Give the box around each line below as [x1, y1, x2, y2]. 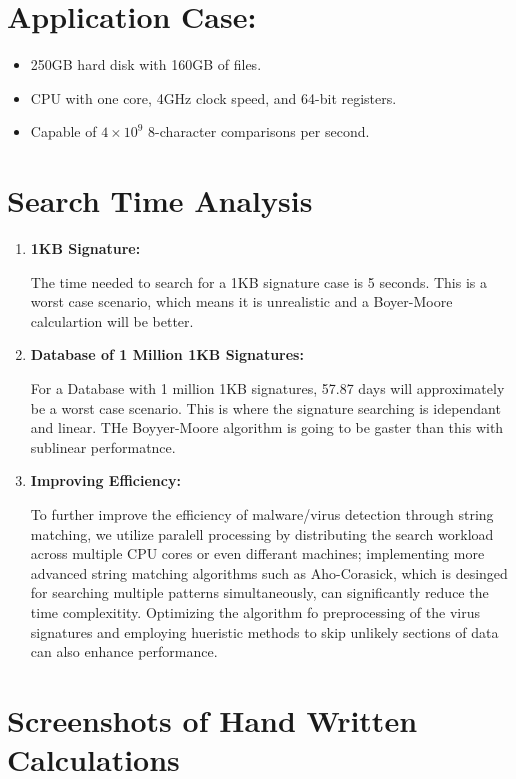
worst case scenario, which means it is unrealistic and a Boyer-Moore [30, 291, 453, 312]
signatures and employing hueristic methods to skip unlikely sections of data [30, 621, 499, 642]
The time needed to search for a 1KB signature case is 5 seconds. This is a [30, 271, 488, 292]
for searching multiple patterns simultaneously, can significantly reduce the [30, 582, 489, 603]
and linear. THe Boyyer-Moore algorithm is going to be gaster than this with [30, 417, 504, 438]
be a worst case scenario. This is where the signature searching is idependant [30, 397, 501, 418]
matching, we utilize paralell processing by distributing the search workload [30, 523, 494, 544]
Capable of [30, 121, 97, 142]
